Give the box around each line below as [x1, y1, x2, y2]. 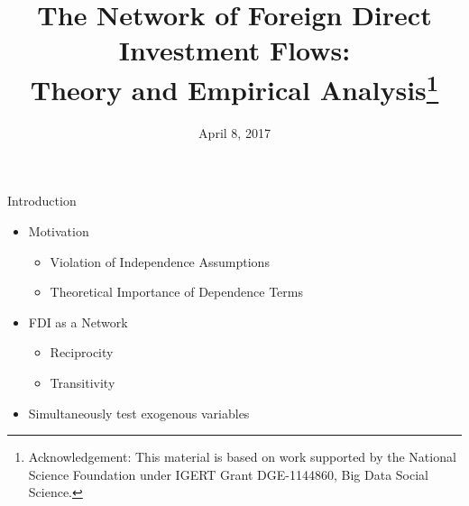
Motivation [28, 222, 89, 241]
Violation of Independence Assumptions [50, 252, 270, 271]
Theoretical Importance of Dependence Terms [50, 282, 303, 301]
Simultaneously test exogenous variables [28, 403, 250, 422]
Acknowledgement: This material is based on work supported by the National [28, 447, 456, 466]
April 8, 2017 [198, 123, 271, 142]
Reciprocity [50, 343, 114, 362]
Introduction [7, 191, 77, 210]
